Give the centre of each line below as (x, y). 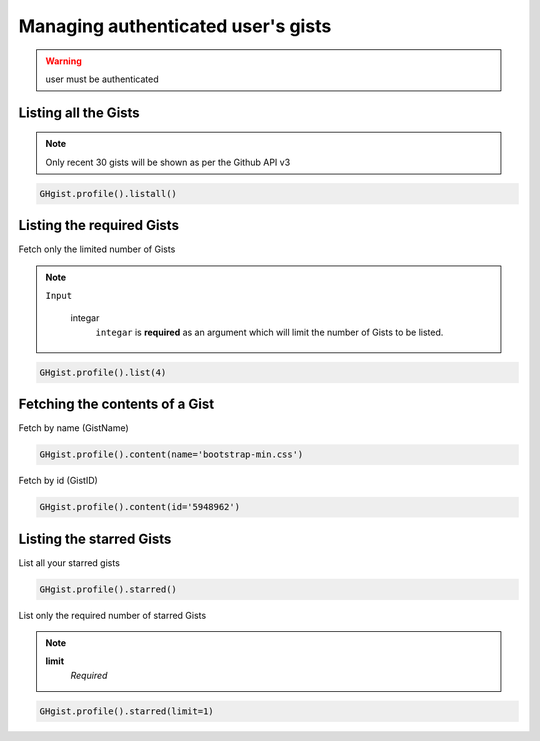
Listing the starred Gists (95, 538)
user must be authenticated (102, 79)
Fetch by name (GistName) (73, 428)
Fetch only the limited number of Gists (97, 249)
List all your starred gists (69, 562)
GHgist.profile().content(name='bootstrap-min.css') (171, 454)
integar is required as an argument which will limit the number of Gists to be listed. (269, 332)
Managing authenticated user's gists (175, 26)
